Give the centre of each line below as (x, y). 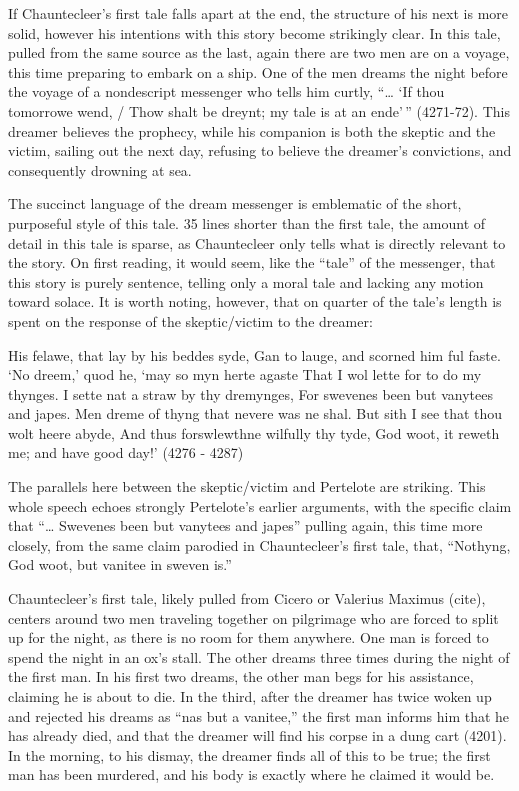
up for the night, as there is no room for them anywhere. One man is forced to (248, 637)
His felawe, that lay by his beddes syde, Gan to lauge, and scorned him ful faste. (254, 354)
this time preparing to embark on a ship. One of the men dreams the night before (258, 71)
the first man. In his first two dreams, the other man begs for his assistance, (241, 676)
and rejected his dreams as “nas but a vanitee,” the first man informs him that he (259, 715)
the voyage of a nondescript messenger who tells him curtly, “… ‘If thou (226, 91)
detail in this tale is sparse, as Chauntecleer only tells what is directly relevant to (257, 242)
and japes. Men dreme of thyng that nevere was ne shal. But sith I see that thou (255, 413)
